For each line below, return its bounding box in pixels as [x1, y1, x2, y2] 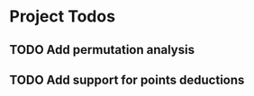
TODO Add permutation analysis [9, 42, 195, 57]
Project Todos [9, 6, 115, 27]
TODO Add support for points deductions [9, 72, 245, 87]
